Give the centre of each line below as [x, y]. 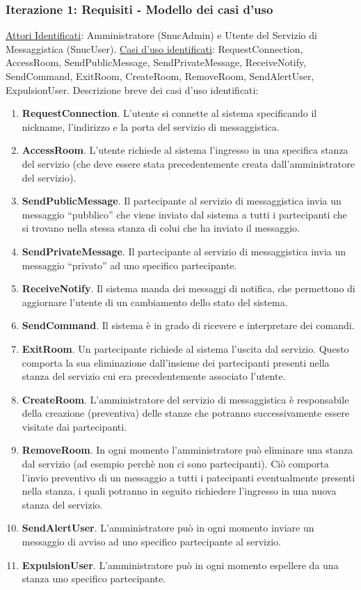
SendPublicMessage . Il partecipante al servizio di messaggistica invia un [182, 201]
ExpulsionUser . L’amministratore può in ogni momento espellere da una [180, 565]
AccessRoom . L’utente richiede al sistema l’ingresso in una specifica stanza [185, 150]
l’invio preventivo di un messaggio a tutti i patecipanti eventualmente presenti [188, 477]
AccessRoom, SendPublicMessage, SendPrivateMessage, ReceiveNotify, [156, 62]
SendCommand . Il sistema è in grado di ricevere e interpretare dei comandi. [188, 325]
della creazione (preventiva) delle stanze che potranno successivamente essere [186, 413]
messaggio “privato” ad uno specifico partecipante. [129, 265]
